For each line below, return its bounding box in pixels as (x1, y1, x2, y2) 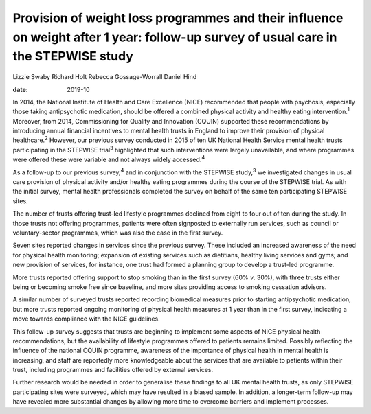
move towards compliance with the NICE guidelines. (12, 314, 161, 323)
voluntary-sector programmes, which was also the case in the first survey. (12, 229, 223, 237)
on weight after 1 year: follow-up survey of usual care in (12, 30, 337, 45)
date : (12, 85, 28, 93)
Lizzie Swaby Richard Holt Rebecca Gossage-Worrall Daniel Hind (12, 73, 197, 81)
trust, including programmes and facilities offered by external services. (12, 366, 213, 374)
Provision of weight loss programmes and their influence (12, 10, 344, 25)
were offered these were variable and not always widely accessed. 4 (12, 154, 205, 164)
